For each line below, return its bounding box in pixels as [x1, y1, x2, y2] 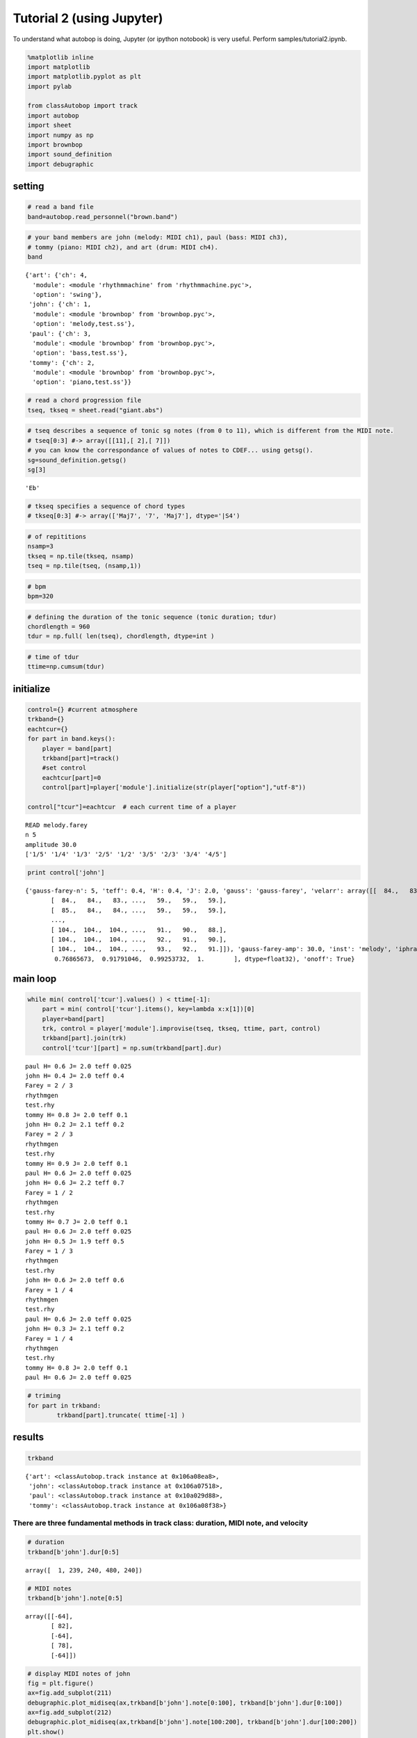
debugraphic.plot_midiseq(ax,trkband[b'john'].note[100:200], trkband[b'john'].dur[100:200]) [27, 1718, 358, 1726]
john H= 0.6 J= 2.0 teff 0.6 [25, 1276, 124, 1284]
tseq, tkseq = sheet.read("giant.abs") [27, 406, 163, 414]
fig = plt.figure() [27, 1679, 94, 1687]
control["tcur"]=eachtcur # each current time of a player [27, 803, 237, 811]
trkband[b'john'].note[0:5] [27, 1594, 123, 1602]
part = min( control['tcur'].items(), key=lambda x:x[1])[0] [42, 1005, 255, 1013]
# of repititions [27, 533, 87, 540]
